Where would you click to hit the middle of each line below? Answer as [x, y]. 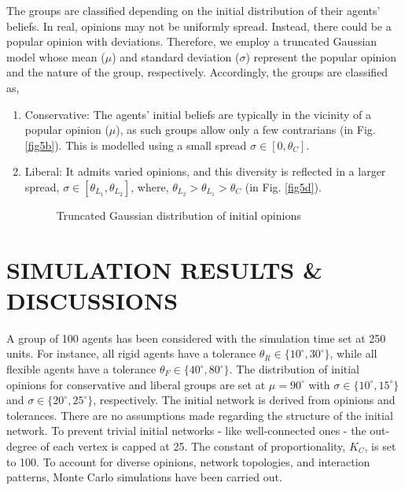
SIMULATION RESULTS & [164, 269]
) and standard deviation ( [176, 56]
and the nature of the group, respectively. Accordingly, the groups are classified [197, 72]
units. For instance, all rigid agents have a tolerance [131, 353]
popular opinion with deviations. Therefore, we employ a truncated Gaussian [192, 41]
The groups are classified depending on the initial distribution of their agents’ [193, 10]
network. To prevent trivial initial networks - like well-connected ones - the [186, 431]
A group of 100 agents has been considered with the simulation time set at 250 [196, 338]
